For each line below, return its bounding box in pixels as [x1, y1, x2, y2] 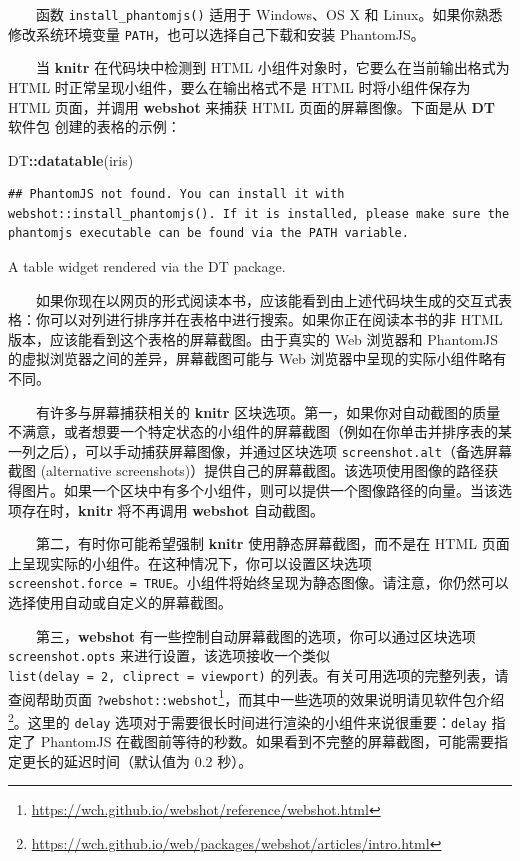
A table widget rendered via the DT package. [8, 256, 286, 277]
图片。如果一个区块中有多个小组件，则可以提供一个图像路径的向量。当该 [21, 480, 498, 501]
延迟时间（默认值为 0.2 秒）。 [63, 750, 253, 771]
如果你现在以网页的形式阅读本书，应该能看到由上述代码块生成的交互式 [36, 289, 498, 310]
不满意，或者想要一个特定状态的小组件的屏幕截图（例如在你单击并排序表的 [8, 421, 498, 442]
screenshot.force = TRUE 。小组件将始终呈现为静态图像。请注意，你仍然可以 [8, 572, 509, 593]
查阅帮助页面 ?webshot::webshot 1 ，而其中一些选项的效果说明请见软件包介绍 [8, 685, 505, 709]
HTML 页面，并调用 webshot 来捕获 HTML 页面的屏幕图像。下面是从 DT [8, 96, 496, 117]
